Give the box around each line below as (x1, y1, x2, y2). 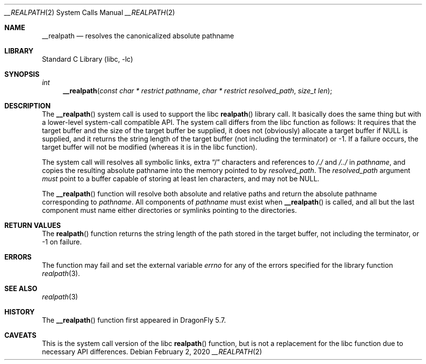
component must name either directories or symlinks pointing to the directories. (42, 206, 297, 214)
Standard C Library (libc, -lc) (42, 55, 133, 63)
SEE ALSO (4, 284, 37, 293)
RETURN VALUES (4, 221, 61, 229)
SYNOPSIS (4, 70, 40, 78)
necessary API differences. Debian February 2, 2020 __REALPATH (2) (42, 347, 262, 356)
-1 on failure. (42, 238, 82, 246)
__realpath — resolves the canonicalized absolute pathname (42, 32, 234, 40)
